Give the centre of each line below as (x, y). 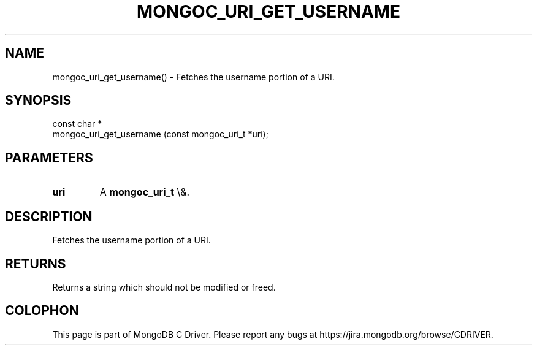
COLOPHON (42, 311)
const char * (77, 124)
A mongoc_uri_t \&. (145, 192)
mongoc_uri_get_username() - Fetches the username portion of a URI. (193, 77)
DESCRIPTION (49, 216)
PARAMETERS (49, 158)
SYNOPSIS (38, 101)
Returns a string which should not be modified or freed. (164, 287)
